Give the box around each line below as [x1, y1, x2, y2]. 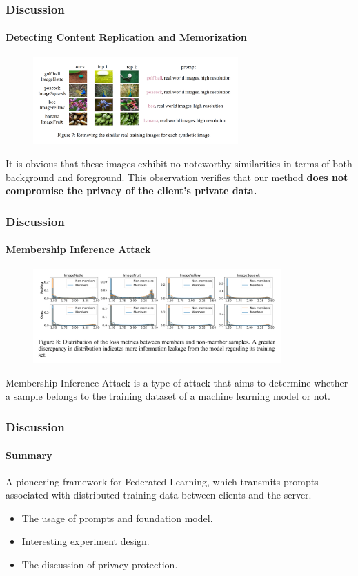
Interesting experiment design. [21, 534, 150, 548]
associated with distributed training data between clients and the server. [6, 487, 312, 502]
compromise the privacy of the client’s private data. [6, 183, 257, 198]
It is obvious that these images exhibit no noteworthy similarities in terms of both [6, 156, 352, 171]
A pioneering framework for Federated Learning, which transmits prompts [6, 474, 319, 488]
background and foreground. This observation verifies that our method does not [6, 169, 348, 184]
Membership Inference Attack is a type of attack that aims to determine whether [6, 375, 348, 389]
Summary [6, 447, 52, 462]
